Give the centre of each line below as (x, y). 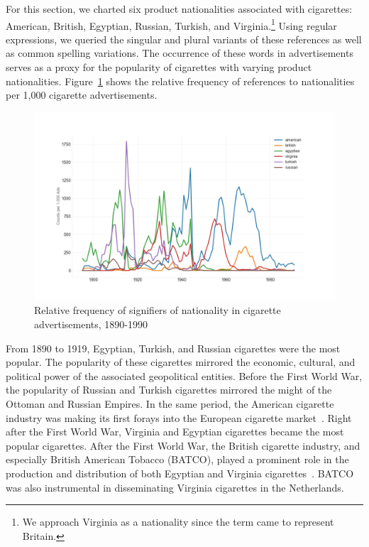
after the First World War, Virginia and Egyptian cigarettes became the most (175, 432)
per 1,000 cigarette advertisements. (82, 95)
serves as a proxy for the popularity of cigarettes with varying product (159, 67)
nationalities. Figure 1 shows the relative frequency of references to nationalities (180, 81)
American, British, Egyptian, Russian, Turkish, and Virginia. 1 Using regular (171, 24)
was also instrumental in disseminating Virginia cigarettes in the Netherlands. (175, 487)
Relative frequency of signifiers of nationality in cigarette (158, 310)
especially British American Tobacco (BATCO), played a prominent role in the (177, 459)
